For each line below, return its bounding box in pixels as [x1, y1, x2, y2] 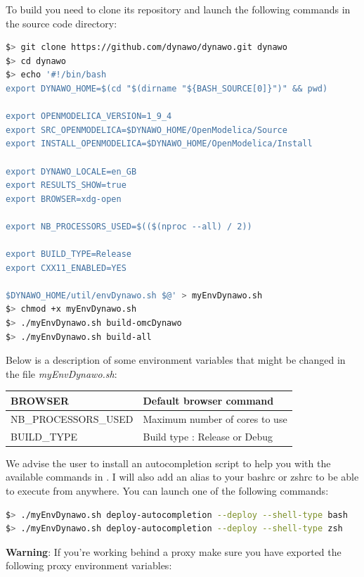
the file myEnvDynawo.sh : [6, 366, 117, 381]
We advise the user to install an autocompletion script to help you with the [6, 455, 331, 470]
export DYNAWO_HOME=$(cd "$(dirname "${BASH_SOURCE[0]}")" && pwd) [6, 83, 328, 94]
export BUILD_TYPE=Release [6, 249, 131, 260]
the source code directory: [6, 15, 117, 30]
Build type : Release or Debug [143, 429, 273, 443]
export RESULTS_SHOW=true [6, 180, 126, 191]
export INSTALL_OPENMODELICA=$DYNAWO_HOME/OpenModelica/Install [6, 139, 313, 149]
